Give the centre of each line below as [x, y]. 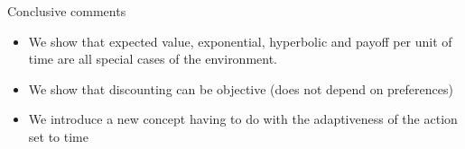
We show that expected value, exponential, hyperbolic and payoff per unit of [240, 41]
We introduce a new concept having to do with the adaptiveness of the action [243, 119]
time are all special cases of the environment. [153, 59]
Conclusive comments [67, 11]
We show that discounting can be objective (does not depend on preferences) [241, 88]
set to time [58, 136]
